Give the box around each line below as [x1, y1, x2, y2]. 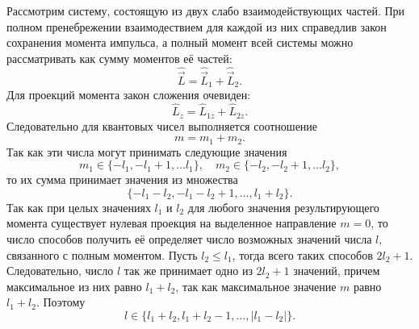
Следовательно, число [6, 262, 114, 279]
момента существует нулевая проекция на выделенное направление [6, 214, 337, 231]
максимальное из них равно [6, 277, 142, 294]
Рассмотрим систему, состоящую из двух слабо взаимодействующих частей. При [6, 2, 405, 19]
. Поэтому [36, 294, 86, 310]
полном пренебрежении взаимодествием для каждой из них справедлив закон [6, 18, 387, 35]
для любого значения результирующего [187, 198, 379, 215]
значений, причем [293, 262, 380, 279]
